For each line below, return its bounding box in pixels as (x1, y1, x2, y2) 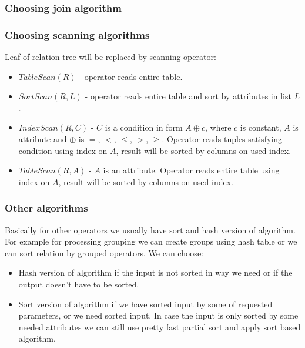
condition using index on (18, 144, 108, 156)
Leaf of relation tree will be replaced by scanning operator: (5, 51, 216, 63)
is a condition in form (105, 121, 183, 133)
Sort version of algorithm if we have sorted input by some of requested (18, 297, 273, 310)
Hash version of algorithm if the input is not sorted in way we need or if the (18, 266, 293, 279)
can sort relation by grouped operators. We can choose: (5, 246, 203, 259)
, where (205, 121, 232, 133)
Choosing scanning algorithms (5, 27, 150, 42)
